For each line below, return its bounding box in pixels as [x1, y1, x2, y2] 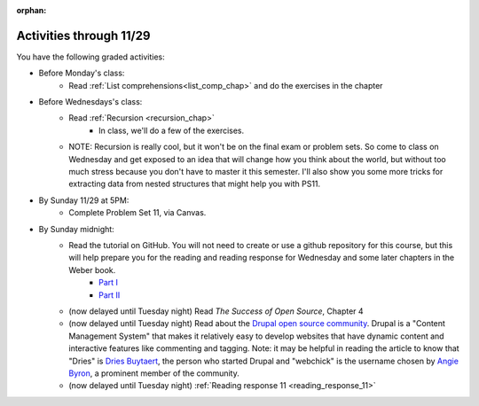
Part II [98, 289, 121, 301]
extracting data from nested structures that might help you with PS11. [68, 178, 321, 190]
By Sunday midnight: [38, 223, 114, 234]
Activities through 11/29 [16, 27, 151, 43]
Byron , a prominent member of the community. [68, 368, 239, 379]
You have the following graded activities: [16, 51, 165, 62]
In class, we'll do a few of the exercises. [98, 125, 245, 136]
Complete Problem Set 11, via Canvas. [68, 207, 207, 218]
